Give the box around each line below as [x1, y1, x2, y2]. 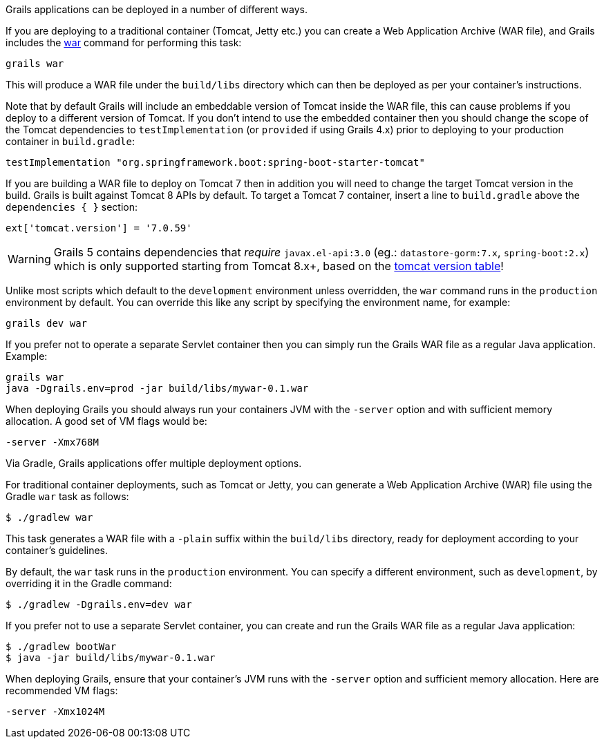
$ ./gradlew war [6, 512, 93, 523]
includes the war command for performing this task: [6, 37, 242, 48]
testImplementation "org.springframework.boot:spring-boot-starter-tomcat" [6, 157, 425, 168]
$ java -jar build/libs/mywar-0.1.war [6, 652, 216, 663]
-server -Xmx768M [6, 437, 99, 448]
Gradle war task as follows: [6, 490, 129, 502]
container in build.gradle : [6, 135, 135, 147]
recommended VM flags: [6, 685, 118, 696]
